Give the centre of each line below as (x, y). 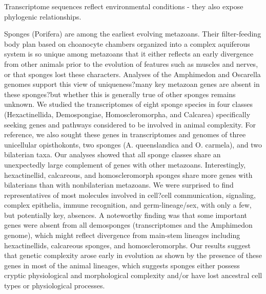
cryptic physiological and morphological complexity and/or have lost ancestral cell (133, 275)
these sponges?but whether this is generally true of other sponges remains (120, 94)
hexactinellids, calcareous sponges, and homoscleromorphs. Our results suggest (127, 245)
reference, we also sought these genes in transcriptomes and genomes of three (125, 134)
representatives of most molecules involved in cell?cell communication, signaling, (130, 195)
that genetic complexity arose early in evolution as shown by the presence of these (133, 255)
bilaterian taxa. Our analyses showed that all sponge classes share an (112, 154)
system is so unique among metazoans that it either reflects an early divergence (129, 54)
